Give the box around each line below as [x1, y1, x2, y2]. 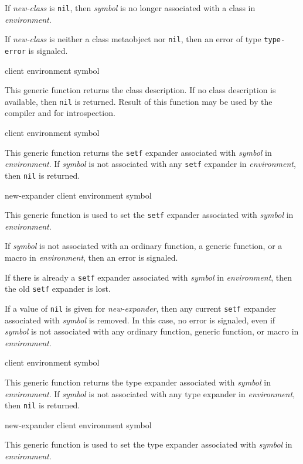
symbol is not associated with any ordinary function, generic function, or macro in [5, 325, 299, 337]
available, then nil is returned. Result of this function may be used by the [5, 95, 273, 107]
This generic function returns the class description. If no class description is [5, 84, 276, 96]
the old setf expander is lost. [5, 282, 111, 295]
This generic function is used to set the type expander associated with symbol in [5, 438, 292, 451]
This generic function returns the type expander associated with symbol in [5, 376, 271, 388]
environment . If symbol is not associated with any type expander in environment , [5, 387, 295, 400]
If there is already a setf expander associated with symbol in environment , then [5, 271, 292, 283]
